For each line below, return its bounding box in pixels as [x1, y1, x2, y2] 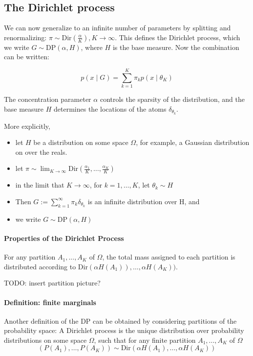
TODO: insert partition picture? [4, 278, 101, 288]
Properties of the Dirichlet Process [4, 233, 124, 243]
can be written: [4, 51, 49, 62]
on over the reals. [15, 146, 67, 157]
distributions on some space [4, 334, 87, 345]
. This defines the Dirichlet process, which [115, 32, 240, 42]
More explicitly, [4, 120, 50, 131]
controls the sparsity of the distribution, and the [100, 94, 245, 104]
